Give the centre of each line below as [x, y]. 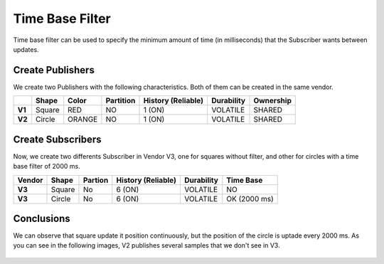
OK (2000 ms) [250, 199]
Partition [121, 101]
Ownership [272, 101]
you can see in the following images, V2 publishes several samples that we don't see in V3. [146, 245]
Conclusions [42, 218]
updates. [26, 49]
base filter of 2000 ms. [47, 167]
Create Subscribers [58, 139]
